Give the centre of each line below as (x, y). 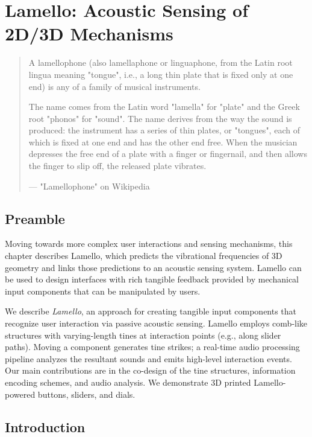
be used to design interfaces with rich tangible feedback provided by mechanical (152, 279)
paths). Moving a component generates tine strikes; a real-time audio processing (152, 347)
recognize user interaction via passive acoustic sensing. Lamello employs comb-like (156, 323)
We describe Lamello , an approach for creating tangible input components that (151, 311)
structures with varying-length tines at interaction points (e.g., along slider (143, 335)
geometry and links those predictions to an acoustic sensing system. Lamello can (153, 267)
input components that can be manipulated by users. (103, 291)
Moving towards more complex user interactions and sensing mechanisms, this (149, 244)
